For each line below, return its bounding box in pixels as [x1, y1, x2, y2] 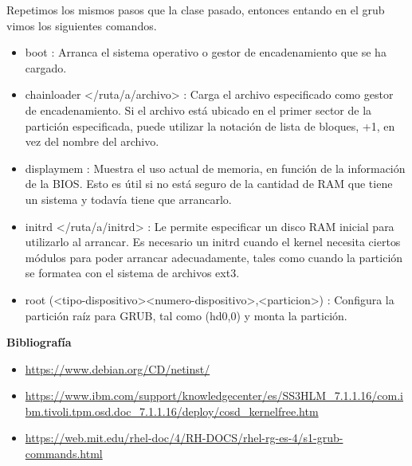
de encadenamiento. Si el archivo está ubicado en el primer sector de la [25, 101, 372, 118]
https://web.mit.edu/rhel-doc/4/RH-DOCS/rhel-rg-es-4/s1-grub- [25, 429, 343, 446]
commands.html [25, 445, 103, 462]
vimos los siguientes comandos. [6, 17, 157, 33]
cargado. [25, 59, 67, 76]
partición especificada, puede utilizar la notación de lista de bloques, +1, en [25, 117, 395, 134]
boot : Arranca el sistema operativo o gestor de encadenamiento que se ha [25, 44, 386, 61]
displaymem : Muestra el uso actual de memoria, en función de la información [25, 159, 406, 176]
